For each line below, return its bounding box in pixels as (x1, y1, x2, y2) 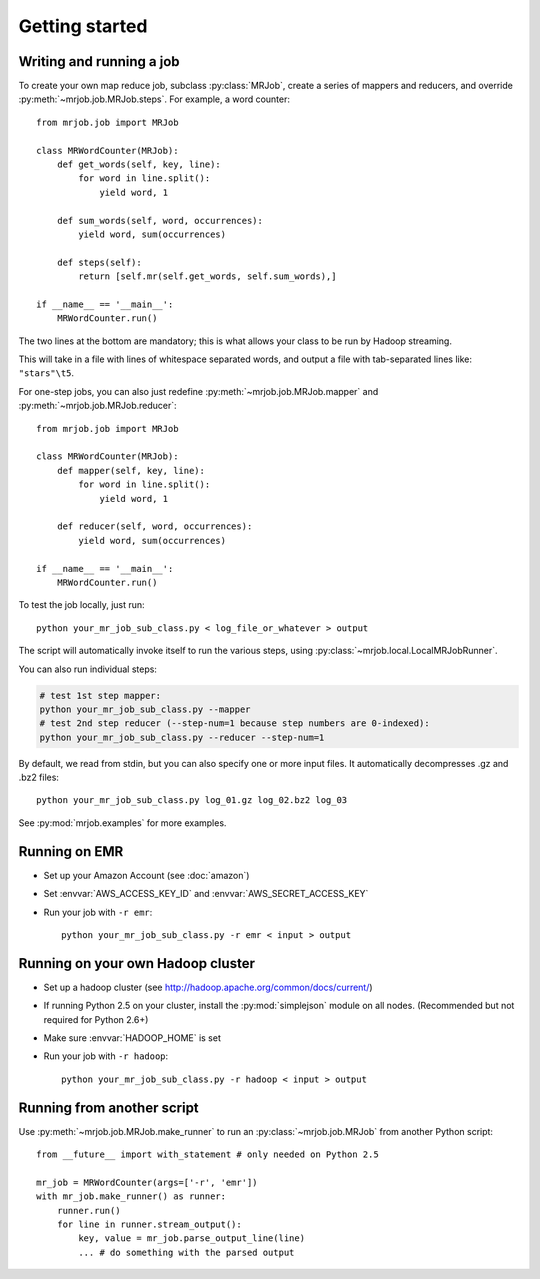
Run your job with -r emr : (43, 906, 153, 918)
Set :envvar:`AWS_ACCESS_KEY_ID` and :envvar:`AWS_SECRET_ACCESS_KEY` (43, 888, 369, 900)
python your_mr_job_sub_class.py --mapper (39, 703, 251, 715)
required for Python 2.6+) (43, 1013, 149, 1025)
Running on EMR (18, 843, 124, 860)
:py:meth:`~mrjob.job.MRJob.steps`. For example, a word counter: (18, 93, 290, 105)
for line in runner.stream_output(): (56, 1219, 242, 1230)
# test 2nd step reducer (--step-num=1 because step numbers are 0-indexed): (39, 718, 430, 729)
